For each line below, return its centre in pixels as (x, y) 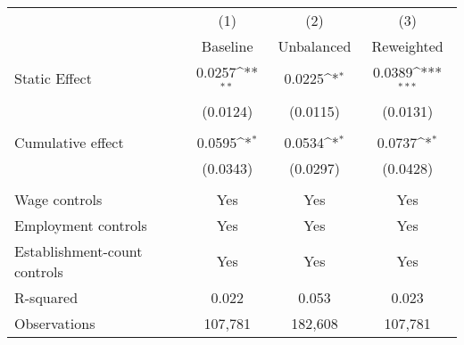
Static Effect (53, 78)
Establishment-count (79, 251)
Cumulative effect (69, 142)
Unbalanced (315, 46)
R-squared (46, 297)
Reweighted (407, 46)
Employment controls (81, 225)
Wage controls (58, 199)
